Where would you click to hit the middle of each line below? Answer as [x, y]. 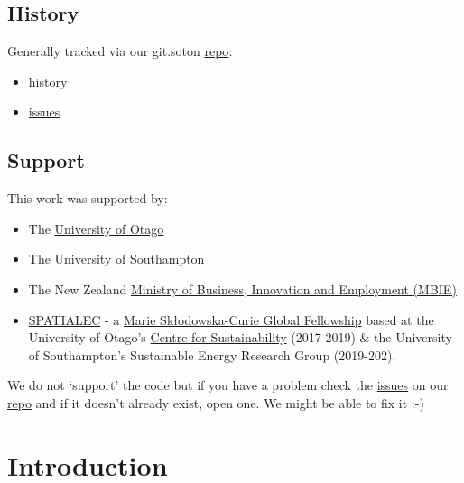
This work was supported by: [88, 198]
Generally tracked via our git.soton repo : [120, 51]
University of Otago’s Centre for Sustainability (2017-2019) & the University [240, 337]
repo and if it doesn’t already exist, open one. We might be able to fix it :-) [216, 402]
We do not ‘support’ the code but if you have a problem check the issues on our [228, 385]
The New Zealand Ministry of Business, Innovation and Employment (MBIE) [242, 288]
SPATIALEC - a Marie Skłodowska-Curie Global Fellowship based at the [231, 319]
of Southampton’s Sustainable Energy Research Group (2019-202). [212, 354]
